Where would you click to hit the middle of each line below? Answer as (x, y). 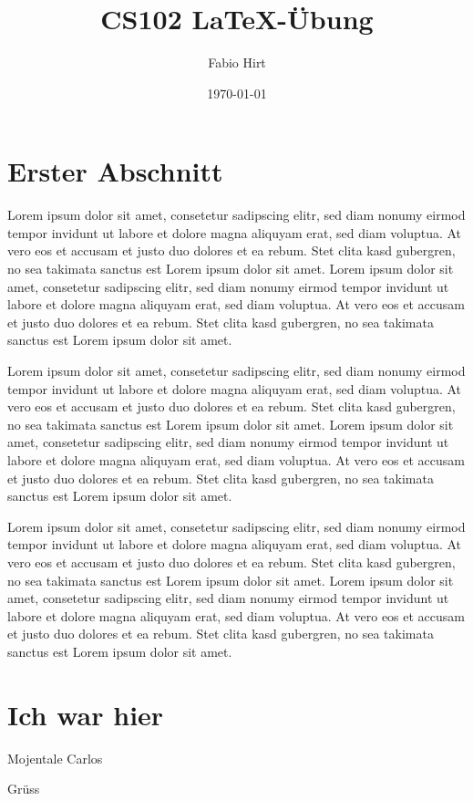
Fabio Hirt (237, 62)
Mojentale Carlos (55, 758)
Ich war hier (86, 714)
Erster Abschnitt (115, 171)
